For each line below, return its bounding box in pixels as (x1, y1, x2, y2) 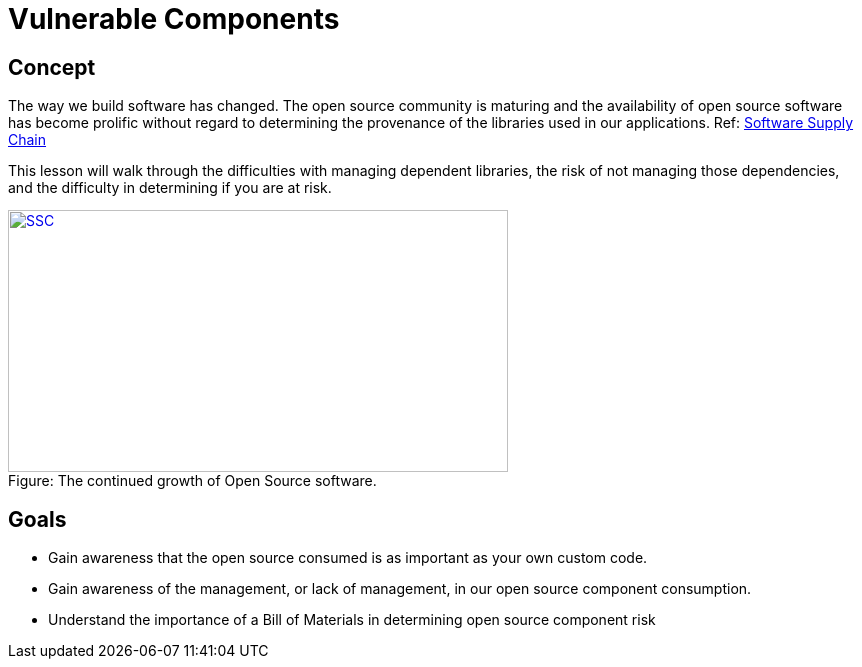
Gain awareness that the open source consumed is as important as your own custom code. (48, 549, 648, 567)
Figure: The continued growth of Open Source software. (8, 472, 377, 490)
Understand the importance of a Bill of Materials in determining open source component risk (48, 611, 656, 629)
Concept (8, 54, 96, 80)
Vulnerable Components (8, 2, 340, 36)
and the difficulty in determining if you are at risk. (8, 179, 332, 197)
